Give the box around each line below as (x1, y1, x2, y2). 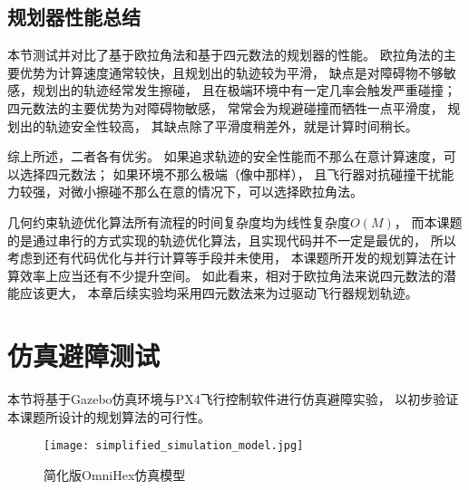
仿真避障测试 (7, 337, 161, 374)
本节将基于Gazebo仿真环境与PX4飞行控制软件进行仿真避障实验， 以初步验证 (7, 389, 459, 408)
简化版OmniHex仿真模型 (44, 465, 186, 484)
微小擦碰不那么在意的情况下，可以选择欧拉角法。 (70, 182, 363, 201)
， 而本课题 (394, 212, 463, 231)
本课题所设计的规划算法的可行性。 (7, 407, 210, 426)
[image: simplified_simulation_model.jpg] (44, 439, 304, 453)
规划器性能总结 (7, 3, 141, 31)
